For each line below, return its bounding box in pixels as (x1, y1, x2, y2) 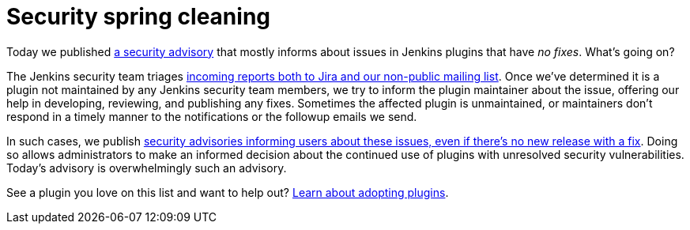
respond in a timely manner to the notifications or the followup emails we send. (6, 109, 417, 123)
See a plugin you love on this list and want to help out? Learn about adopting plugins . (6, 185, 449, 199)
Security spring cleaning (6, 3, 271, 30)
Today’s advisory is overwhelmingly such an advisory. (6, 160, 287, 175)
